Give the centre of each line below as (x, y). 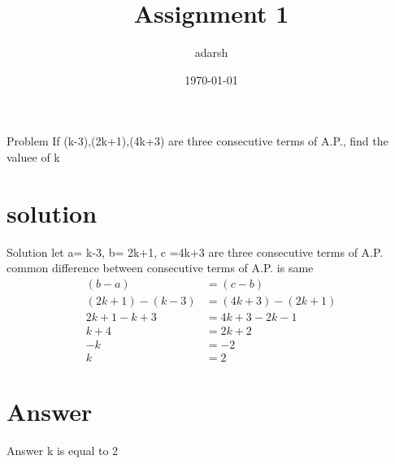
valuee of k (33, 156)
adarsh (211, 52)
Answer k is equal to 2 (63, 451)
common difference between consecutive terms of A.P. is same (160, 268)
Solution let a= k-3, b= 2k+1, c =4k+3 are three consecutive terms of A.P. (195, 252)
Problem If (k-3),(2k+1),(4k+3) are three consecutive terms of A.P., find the (197, 141)
